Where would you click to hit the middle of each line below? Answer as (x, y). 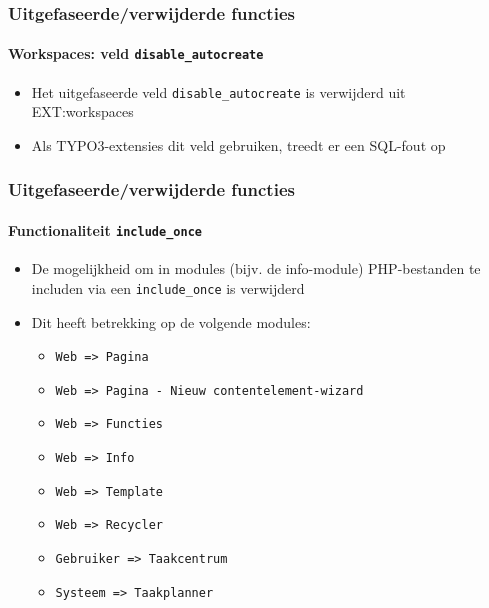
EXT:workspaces (82, 111)
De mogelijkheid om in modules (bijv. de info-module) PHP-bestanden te (256, 268)
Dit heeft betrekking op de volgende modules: (171, 321)
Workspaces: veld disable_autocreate (136, 53)
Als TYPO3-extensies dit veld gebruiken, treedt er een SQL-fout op (238, 144)
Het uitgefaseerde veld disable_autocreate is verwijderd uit (218, 91)
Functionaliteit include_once (105, 229)
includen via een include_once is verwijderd (168, 287)
